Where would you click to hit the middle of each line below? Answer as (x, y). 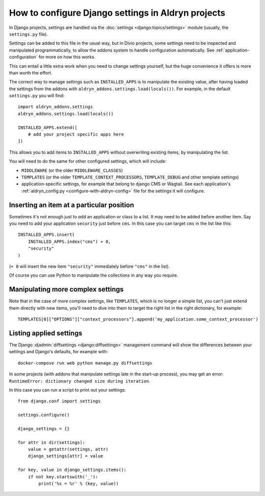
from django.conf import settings (59, 401)
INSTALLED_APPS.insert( (46, 235)
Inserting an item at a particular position (72, 205)
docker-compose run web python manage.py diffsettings (85, 363)
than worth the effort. (31, 73)
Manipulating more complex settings (66, 289)
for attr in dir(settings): (52, 442)
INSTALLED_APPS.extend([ (48, 127)
